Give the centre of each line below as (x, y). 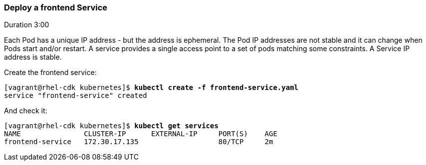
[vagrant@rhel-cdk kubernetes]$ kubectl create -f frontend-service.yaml (151, 88)
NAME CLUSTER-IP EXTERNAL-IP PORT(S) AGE (141, 134)
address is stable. (33, 57)
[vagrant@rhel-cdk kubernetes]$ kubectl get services (111, 126)
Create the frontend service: (50, 73)
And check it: (26, 111)
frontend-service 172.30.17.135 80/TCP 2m (139, 142)
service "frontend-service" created (76, 96)
